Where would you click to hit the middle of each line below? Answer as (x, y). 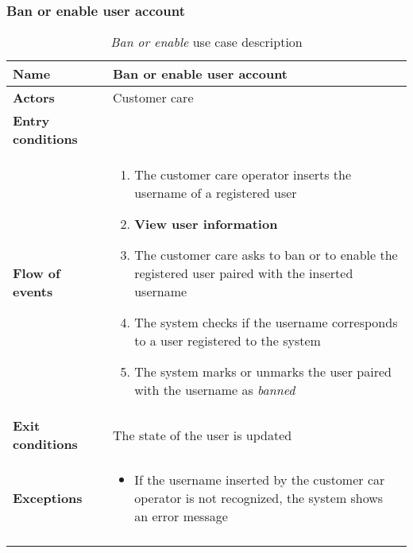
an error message (181, 516)
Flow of (37, 273)
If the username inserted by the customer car (260, 480)
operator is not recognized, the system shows (259, 498)
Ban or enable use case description (206, 42)
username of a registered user (216, 193)
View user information (206, 224)
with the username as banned (215, 390)
